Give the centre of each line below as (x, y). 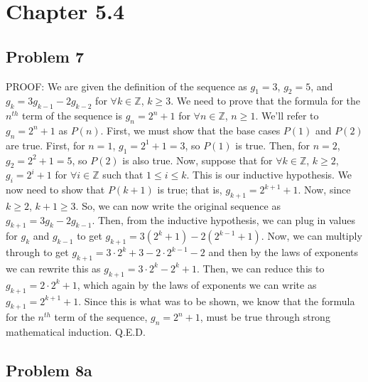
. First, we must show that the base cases (190, 130)
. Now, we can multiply (312, 236)
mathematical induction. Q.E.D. (76, 332)
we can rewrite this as (53, 268)
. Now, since (324, 190)
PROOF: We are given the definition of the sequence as (126, 86)
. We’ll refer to (287, 116)
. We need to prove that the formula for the (266, 101)
